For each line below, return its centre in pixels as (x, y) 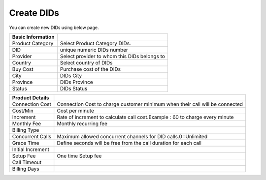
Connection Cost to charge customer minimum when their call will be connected (150, 104)
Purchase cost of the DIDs (90, 69)
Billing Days (26, 169)
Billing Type (26, 130)
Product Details (31, 97)
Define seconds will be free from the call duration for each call (129, 143)
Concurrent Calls (32, 136)
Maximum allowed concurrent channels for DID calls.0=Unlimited (132, 136)
